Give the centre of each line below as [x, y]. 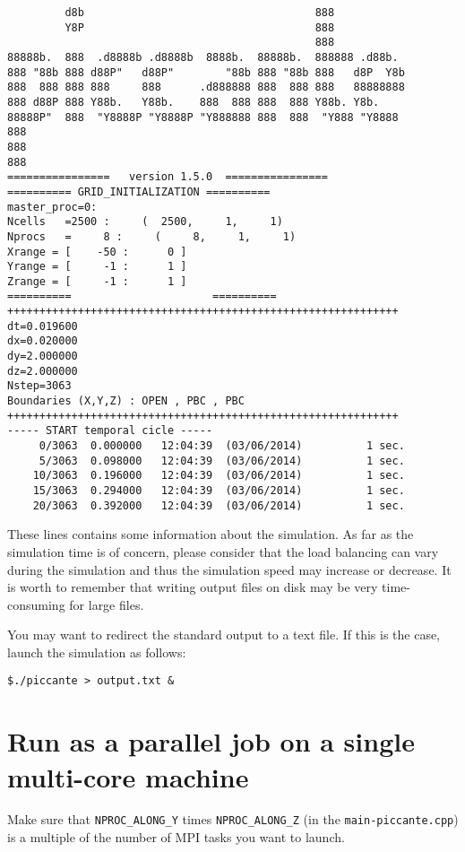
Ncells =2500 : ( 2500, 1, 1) [145, 222]
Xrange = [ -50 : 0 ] [97, 252]
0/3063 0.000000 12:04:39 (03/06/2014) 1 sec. [222, 446]
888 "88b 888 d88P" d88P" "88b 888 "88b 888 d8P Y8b [206, 72]
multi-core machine [128, 776]
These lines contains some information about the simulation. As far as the [211, 534]
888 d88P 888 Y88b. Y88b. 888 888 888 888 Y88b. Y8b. [194, 102]
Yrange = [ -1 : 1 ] [97, 267]
